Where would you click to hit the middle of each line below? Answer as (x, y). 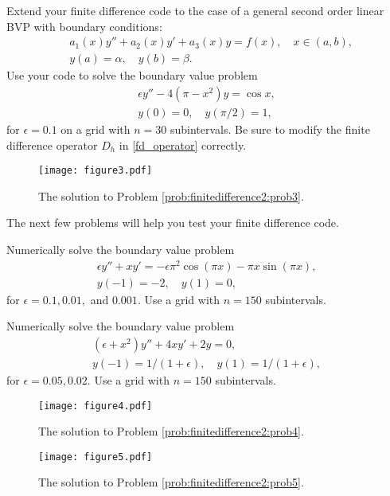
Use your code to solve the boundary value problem (132, 75)
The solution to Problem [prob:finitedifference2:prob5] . (171, 482)
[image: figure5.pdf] (96, 457)
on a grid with (96, 129)
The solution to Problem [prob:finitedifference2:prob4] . (171, 431)
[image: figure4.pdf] (96, 406)
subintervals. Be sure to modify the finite (270, 129)
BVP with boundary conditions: (84, 26)
